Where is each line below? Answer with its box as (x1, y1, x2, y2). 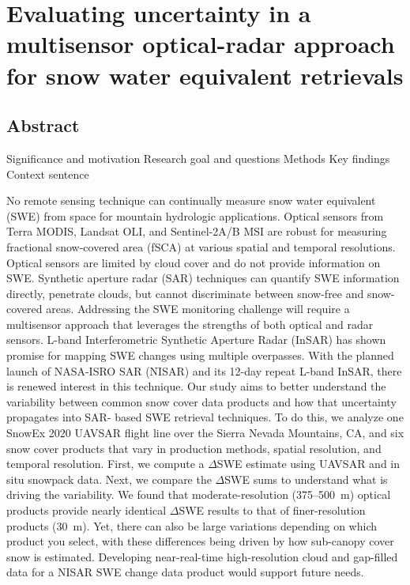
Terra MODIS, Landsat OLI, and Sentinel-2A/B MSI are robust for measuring (6, 223, 387, 240)
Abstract (6, 113, 80, 138)
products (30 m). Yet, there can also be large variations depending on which (6, 517, 378, 534)
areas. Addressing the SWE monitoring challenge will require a (46, 300, 350, 317)
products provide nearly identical (6, 502, 167, 519)
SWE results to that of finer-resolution (179, 502, 366, 519)
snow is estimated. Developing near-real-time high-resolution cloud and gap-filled (6, 548, 398, 564)
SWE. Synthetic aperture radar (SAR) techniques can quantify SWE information (6, 270, 400, 286)
